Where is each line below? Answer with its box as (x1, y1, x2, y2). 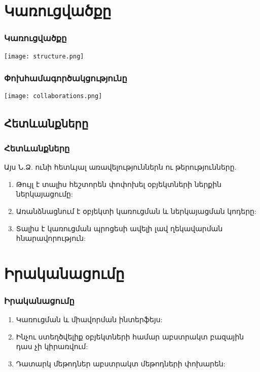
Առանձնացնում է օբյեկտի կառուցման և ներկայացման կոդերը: (16, 205, 256, 216)
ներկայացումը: (16, 189, 73, 199)
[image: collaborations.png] (4, 92, 102, 100)
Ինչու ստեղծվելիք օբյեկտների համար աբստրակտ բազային (16, 331, 244, 342)
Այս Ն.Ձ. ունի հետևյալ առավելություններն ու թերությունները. (4, 162, 237, 172)
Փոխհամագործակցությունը (4, 72, 127, 84)
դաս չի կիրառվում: (16, 341, 88, 352)
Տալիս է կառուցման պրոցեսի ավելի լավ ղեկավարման (16, 223, 223, 233)
